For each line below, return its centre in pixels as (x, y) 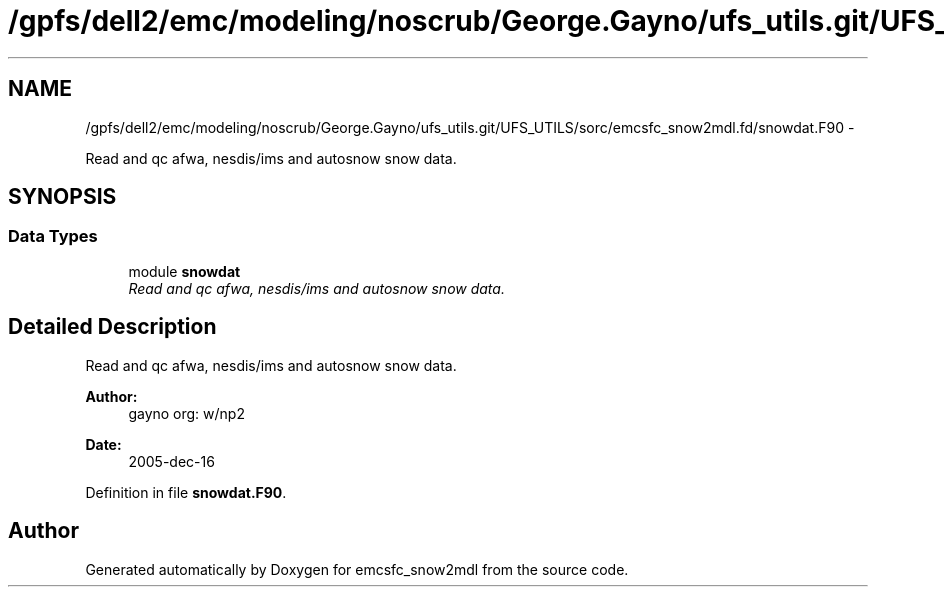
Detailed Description (112, 327)
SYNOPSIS (62, 197)
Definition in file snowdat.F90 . (186, 492)
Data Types (53, 236)
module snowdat (184, 271)
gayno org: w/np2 (186, 413)
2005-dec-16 (171, 461)
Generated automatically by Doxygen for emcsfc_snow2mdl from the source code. (357, 569)
